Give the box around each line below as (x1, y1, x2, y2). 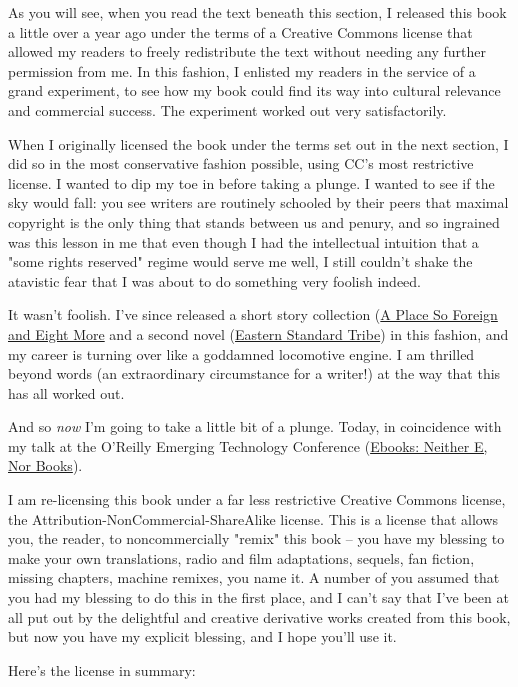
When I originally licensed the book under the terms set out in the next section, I (8, 133, 509, 154)
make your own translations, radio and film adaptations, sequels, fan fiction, (8, 547, 475, 568)
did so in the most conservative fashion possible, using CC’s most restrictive (8, 153, 474, 174)
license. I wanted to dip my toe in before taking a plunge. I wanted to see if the (8, 172, 495, 193)
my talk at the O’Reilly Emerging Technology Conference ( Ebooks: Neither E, (8, 435, 488, 456)
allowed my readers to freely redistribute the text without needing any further (8, 41, 487, 62)
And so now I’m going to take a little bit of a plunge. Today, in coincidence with (8, 416, 502, 437)
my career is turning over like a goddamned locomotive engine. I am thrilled (8, 343, 475, 364)
